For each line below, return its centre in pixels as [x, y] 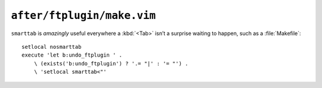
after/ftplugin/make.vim [83, 15]
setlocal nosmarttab [52, 47]
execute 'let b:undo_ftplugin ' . [72, 55]
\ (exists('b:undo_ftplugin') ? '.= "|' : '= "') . [111, 63]
